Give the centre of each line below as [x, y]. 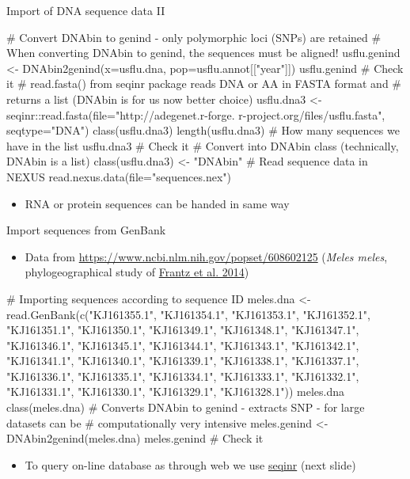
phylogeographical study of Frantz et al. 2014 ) [137, 272]
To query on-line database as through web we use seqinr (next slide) [190, 464]
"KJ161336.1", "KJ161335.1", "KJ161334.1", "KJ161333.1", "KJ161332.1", [183, 376]
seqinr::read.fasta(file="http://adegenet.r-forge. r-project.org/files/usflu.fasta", [196, 114]
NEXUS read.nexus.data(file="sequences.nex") [119, 176]
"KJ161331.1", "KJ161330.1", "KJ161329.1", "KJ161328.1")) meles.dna [175, 392]
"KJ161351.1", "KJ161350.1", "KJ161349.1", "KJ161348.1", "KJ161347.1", [183, 330]
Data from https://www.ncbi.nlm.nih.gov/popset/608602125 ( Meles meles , [206, 256]
